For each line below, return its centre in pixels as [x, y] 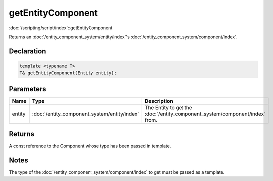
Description [159, 101]
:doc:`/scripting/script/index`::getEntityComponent [61, 28]
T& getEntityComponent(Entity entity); [68, 73]
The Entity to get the [168, 107]
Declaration [28, 51]
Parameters [28, 89]
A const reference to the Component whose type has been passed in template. [90, 146]
